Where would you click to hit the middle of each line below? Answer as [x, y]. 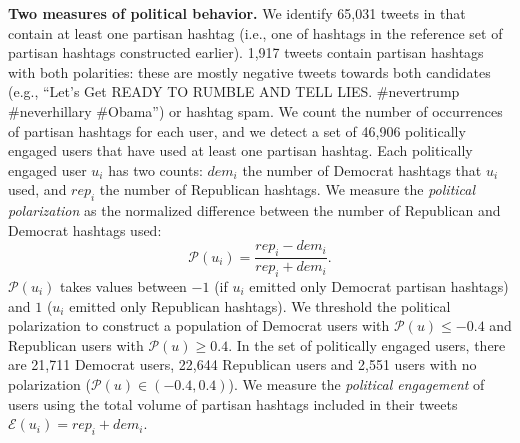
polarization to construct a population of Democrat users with [199, 325]
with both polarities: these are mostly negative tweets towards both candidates [249, 71]
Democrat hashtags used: [85, 229]
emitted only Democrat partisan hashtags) [379, 285]
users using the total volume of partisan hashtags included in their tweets [233, 403]
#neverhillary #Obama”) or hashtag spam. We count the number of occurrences [255, 110]
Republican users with [76, 344]
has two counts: [155, 169]
